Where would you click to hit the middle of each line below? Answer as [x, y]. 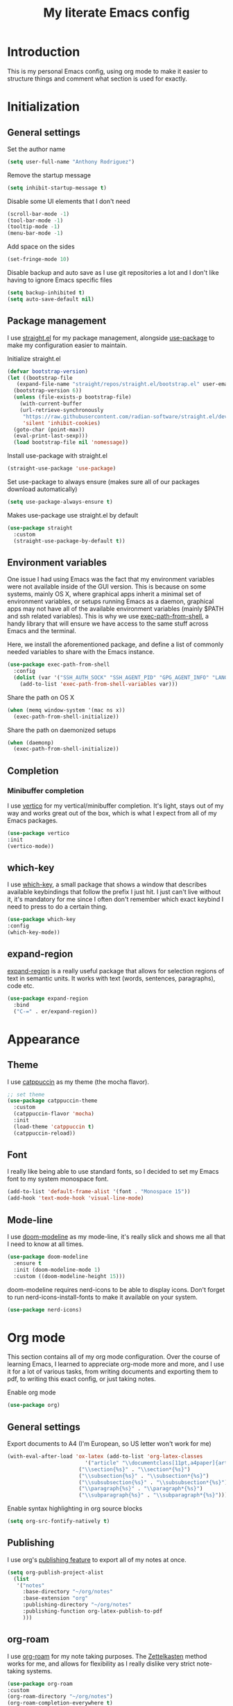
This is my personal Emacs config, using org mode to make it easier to [107, 71]
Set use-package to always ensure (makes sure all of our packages [103, 482]
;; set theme [26, 1094]
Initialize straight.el [34, 358]
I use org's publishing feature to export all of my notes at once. [97, 1559]
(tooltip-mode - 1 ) [34, 227]
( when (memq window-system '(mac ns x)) [67, 710]
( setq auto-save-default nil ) [51, 299]
